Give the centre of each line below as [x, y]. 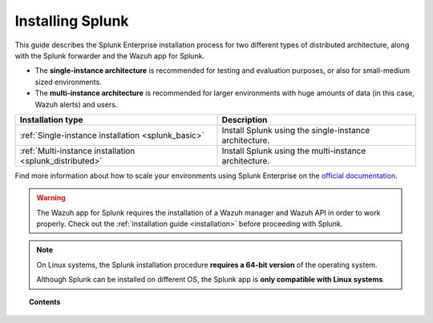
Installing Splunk [72, 21]
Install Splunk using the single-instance [296, 130]
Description [245, 119]
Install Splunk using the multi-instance [294, 151]
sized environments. [68, 82]
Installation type [51, 119]
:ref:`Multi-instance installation [77, 151]
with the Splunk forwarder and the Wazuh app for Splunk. [109, 55]
